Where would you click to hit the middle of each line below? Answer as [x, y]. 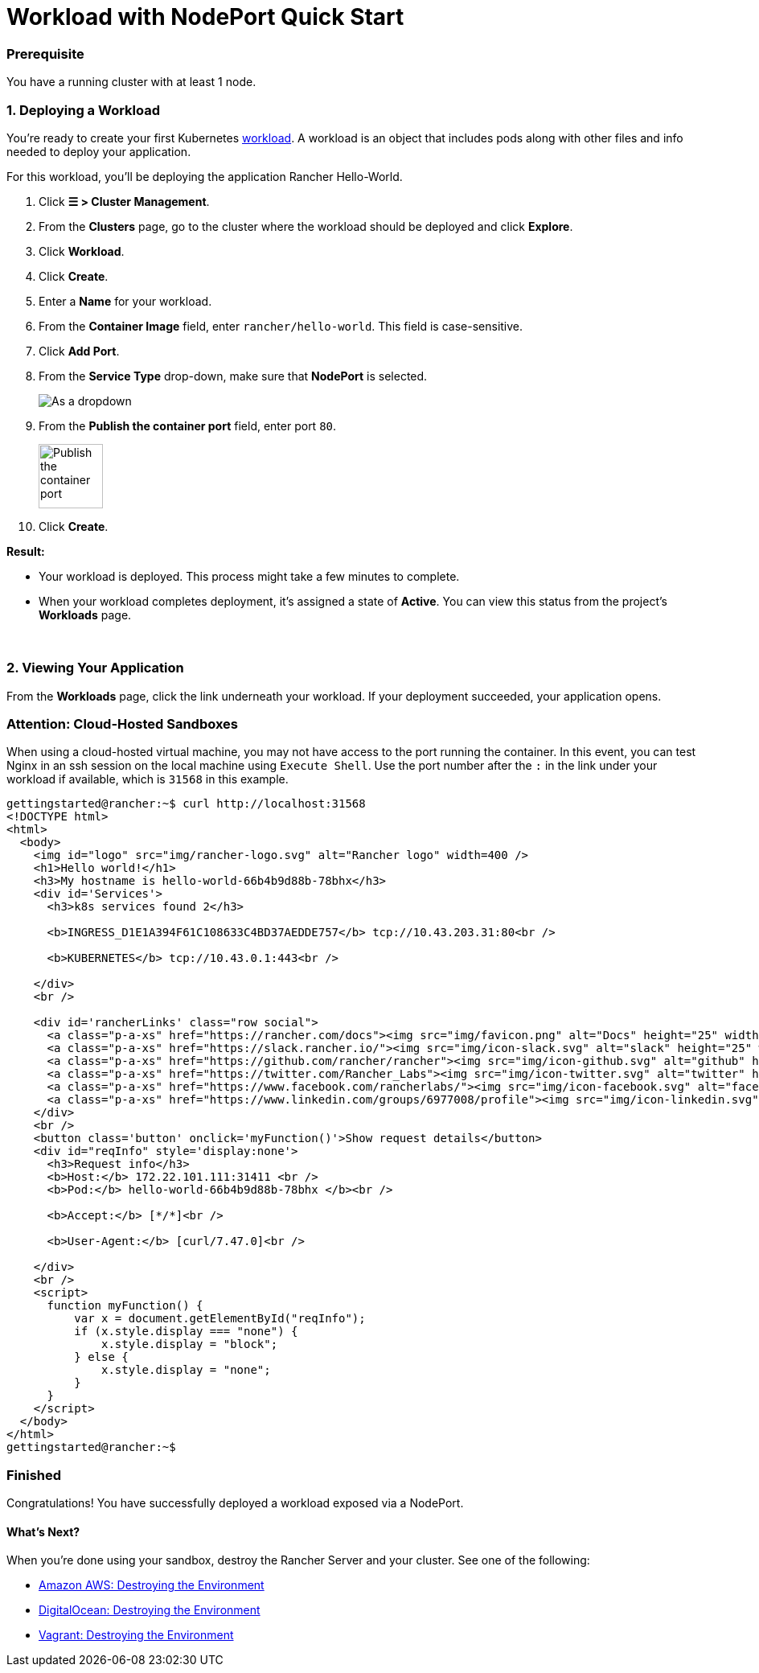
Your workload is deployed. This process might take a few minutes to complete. [249, 576]
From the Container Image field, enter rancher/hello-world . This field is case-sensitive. [281, 326]
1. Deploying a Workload [84, 110]
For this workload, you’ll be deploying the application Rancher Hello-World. [205, 176]
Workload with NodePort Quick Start [205, 17]
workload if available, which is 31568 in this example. [148, 779]
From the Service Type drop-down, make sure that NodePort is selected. [233, 376]
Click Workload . [82, 251]
